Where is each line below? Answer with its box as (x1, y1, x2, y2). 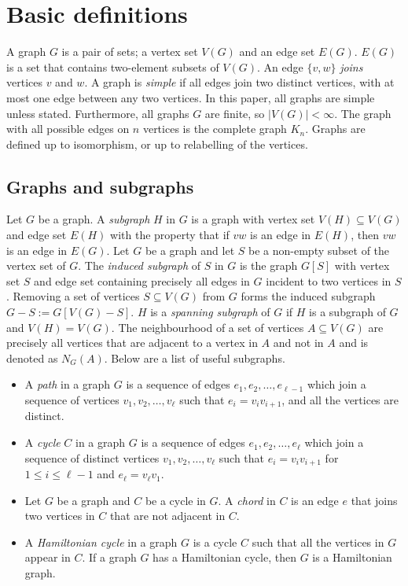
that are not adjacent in (109, 507, 226, 524)
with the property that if (110, 227, 230, 243)
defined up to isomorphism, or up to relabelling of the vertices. (6, 135, 308, 152)
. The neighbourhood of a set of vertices (111, 319, 304, 335)
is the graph (239, 257, 298, 274)
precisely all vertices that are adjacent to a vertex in (6, 334, 258, 351)
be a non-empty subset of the (248, 241, 390, 258)
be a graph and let (145, 241, 235, 258)
